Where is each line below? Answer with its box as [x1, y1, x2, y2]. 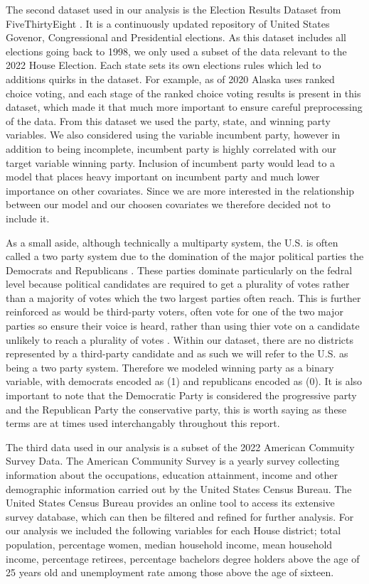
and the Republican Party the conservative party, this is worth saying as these [6, 401, 347, 416]
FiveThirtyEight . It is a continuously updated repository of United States [6, 16, 330, 31]
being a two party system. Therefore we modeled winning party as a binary [6, 359, 334, 374]
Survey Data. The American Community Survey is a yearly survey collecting [6, 453, 340, 468]
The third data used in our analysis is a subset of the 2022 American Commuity [6, 439, 355, 454]
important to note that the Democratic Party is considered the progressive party [6, 388, 357, 403]
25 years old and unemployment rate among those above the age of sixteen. [6, 565, 334, 580]
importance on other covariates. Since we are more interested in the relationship [6, 183, 355, 198]
